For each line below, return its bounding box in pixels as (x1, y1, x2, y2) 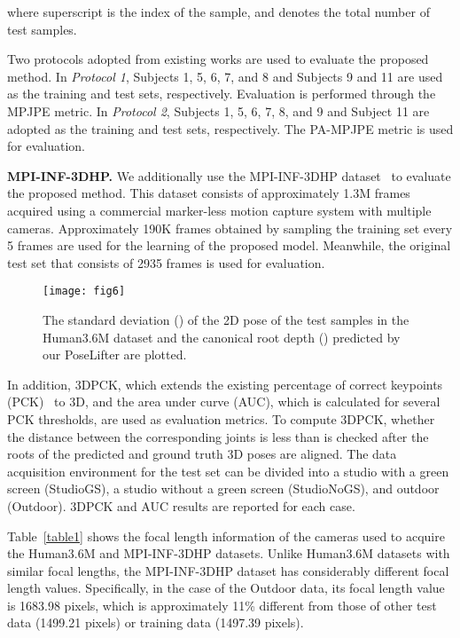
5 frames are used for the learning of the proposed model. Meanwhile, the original (7, 236, 451, 255)
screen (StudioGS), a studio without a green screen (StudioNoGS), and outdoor (7, 479, 440, 498)
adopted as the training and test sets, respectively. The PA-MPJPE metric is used (7, 119, 454, 138)
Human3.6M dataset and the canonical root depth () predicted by (43, 327, 401, 346)
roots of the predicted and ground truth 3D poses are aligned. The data (7, 445, 397, 463)
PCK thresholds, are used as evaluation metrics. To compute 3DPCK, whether (7, 409, 435, 428)
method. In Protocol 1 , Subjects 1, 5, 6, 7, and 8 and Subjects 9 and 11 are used (7, 67, 443, 85)
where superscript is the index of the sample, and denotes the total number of (7, 3, 430, 20)
